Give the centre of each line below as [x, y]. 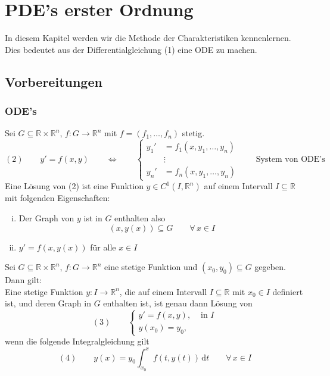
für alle [103, 247]
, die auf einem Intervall [163, 291]
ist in [93, 218]
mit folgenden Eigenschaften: [57, 198]
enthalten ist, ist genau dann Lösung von [178, 303]
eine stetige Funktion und [151, 267]
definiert [288, 291]
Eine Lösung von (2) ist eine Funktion [74, 186]
